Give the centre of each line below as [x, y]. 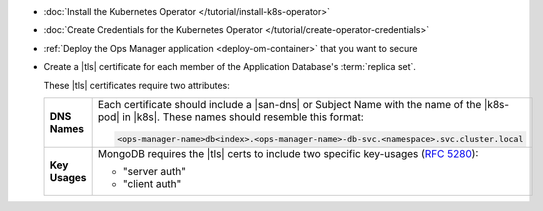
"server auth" [154, 171]
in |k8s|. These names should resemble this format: [242, 117]
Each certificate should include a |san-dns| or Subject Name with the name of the [289, 104]
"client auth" [152, 183]
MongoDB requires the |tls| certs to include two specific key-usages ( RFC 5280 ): [288, 153]
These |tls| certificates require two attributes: [136, 85]
